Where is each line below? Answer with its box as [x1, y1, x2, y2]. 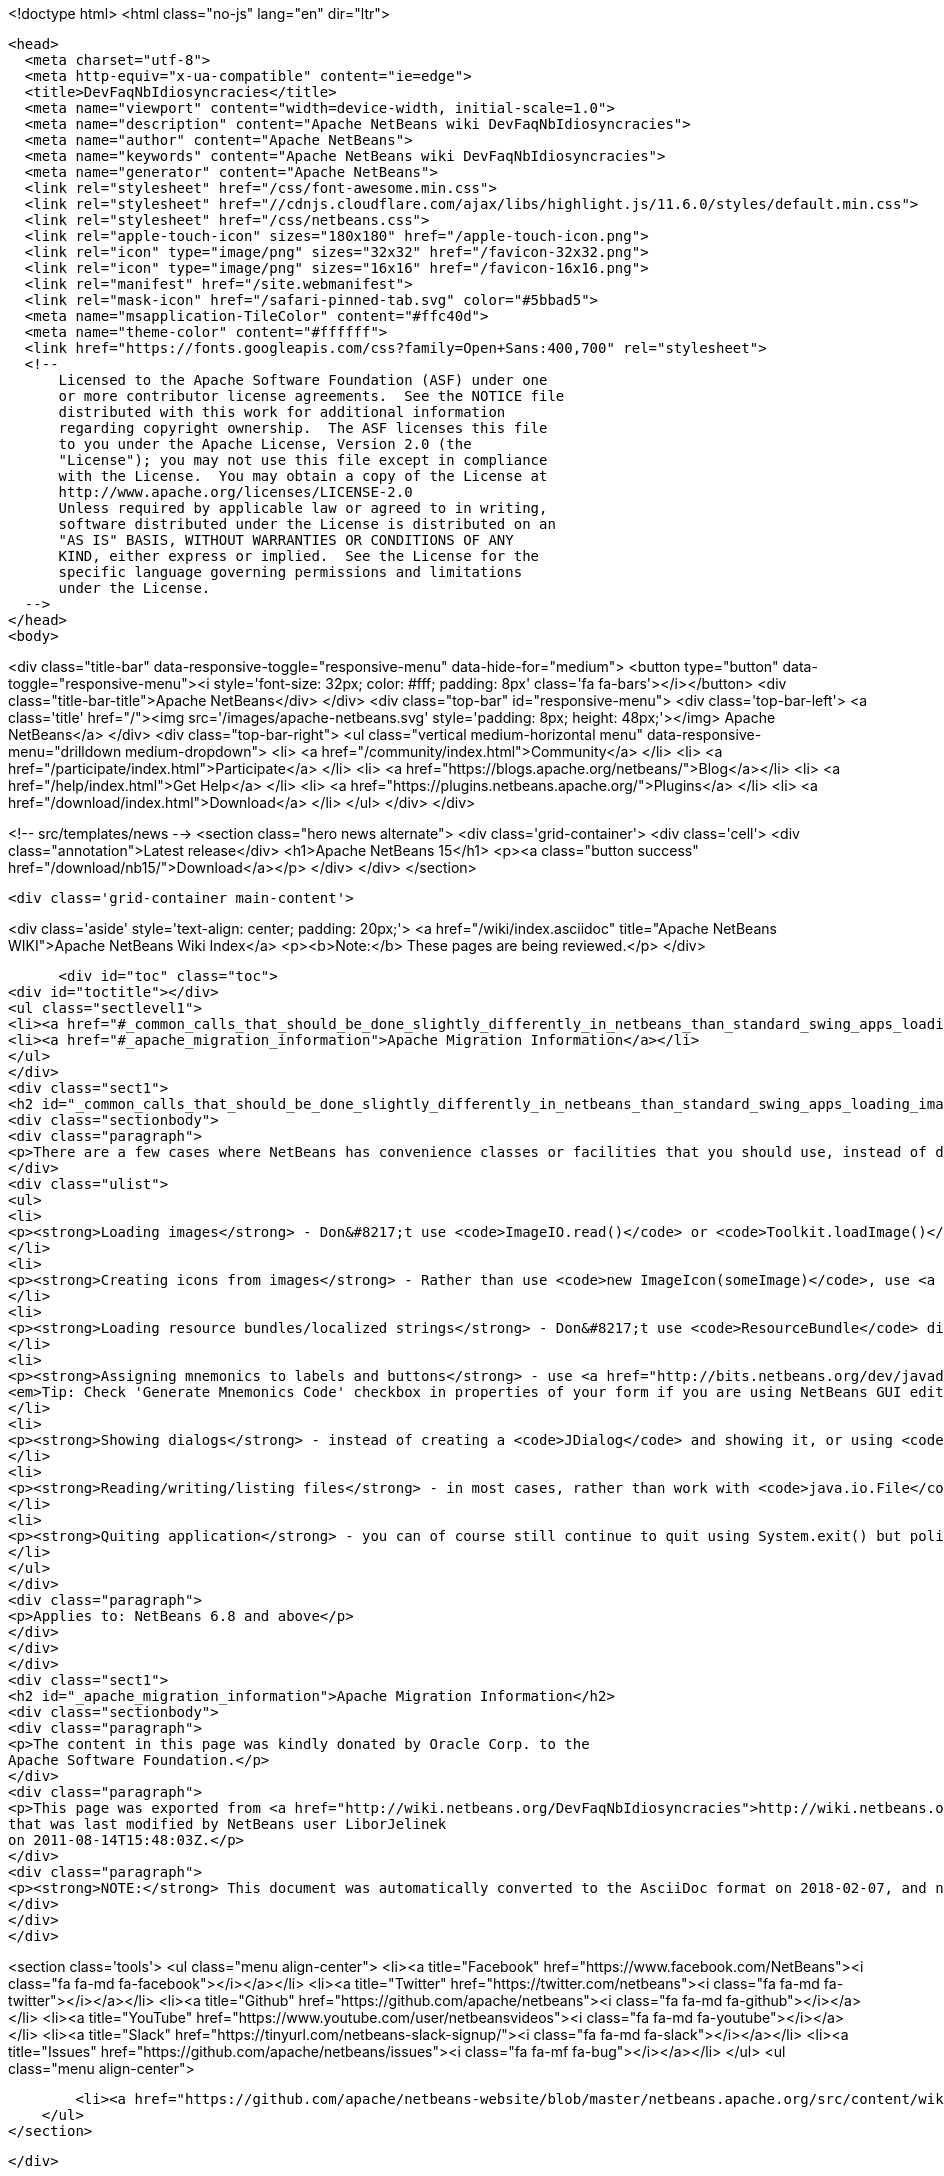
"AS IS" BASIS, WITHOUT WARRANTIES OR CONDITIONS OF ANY [58, 532, 514, 548]
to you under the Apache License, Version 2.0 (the [58, 436, 472, 452]
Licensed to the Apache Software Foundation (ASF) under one [58, 372, 548, 388]
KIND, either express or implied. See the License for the [58, 548, 540, 564]
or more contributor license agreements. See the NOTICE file [58, 388, 565, 404]
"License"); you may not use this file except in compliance [58, 452, 548, 468]
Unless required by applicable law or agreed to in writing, [58, 500, 548, 516]
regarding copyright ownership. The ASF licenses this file [58, 420, 548, 436]
